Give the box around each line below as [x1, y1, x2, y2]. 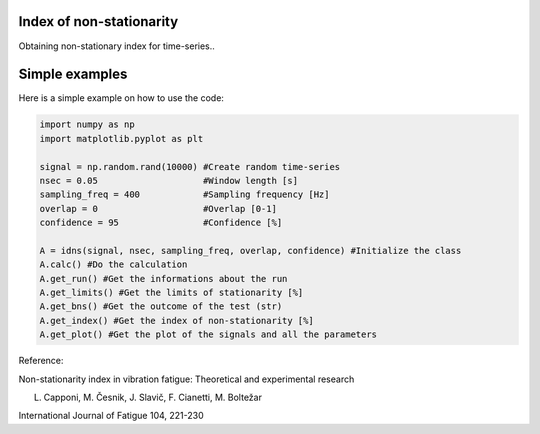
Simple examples [18, 66, 128, 83]
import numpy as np [39, 119, 135, 130]
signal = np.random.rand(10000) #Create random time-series [39, 161, 341, 172]
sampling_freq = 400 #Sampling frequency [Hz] [39, 189, 330, 200]
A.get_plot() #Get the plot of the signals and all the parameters [39, 329, 378, 340]
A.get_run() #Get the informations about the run [39, 273, 288, 284]
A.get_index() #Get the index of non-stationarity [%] [39, 315, 314, 326]
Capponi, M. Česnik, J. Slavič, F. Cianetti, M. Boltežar [43, 391, 262, 404]
